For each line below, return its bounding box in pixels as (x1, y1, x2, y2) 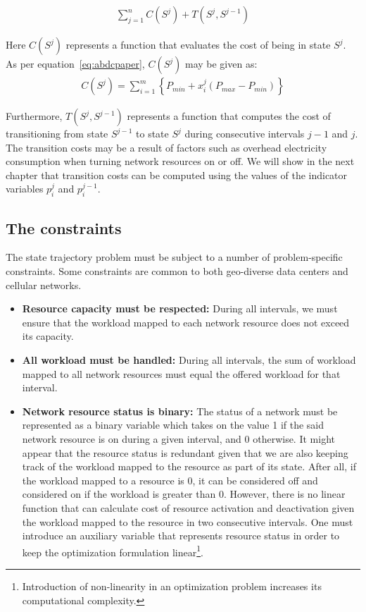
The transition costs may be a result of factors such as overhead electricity (6, 140, 327, 154)
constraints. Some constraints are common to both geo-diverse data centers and (6, 264, 348, 279)
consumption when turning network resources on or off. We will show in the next (6, 154, 355, 169)
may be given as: (184, 56, 258, 71)
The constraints (6, 216, 122, 238)
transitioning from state (6, 126, 108, 141)
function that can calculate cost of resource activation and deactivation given (22, 500, 355, 515)
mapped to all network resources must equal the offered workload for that (22, 366, 341, 381)
